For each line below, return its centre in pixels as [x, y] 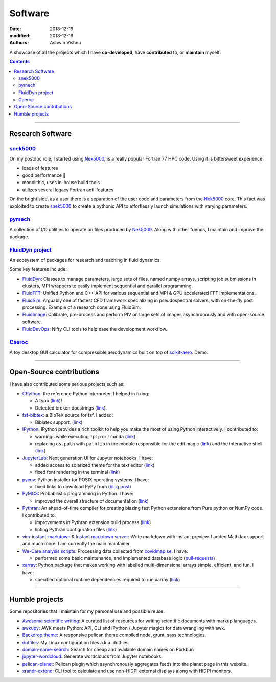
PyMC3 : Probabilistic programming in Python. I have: [78, 494]
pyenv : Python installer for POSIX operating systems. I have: [86, 479]
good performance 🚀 [44, 175]
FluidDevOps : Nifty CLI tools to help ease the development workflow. [95, 329]
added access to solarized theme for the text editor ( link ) [95, 465]
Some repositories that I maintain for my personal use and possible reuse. [87, 611]
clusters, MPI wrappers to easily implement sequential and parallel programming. [108, 286]
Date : [15, 29]
